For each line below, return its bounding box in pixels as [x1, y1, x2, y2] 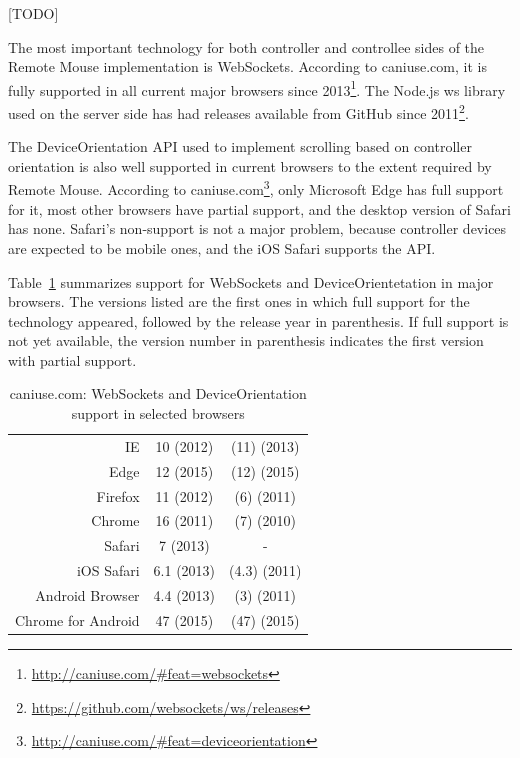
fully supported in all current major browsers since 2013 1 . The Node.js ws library [8, 76, 506, 100]
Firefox [96, 485, 140, 506]
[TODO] [8, 3, 59, 23]
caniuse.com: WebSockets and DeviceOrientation [9, 383, 307, 404]
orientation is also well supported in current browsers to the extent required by [8, 155, 492, 176]
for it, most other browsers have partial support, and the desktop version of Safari [8, 198, 511, 219]
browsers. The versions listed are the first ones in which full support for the [8, 291, 470, 312]
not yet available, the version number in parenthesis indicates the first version [8, 330, 484, 351]
